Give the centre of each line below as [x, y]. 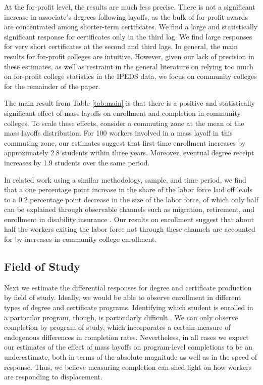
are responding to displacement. [53, 377]
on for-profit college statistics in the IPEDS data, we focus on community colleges [130, 76]
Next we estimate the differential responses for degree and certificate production [128, 287]
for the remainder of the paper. [52, 86]
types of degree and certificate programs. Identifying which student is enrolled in [129, 307]
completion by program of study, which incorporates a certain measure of [117, 327]
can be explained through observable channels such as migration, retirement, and [129, 209]
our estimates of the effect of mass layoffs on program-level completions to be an [128, 347]
